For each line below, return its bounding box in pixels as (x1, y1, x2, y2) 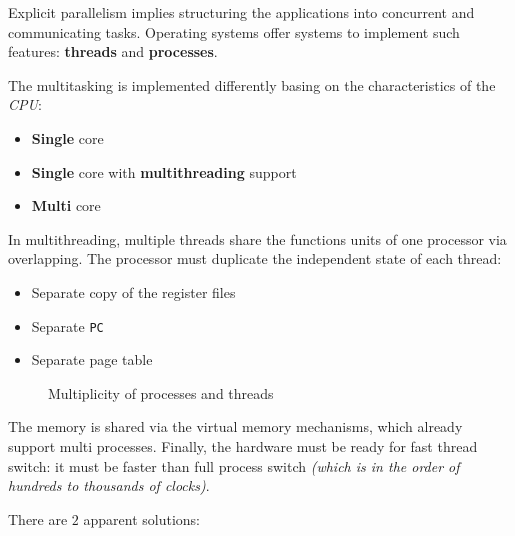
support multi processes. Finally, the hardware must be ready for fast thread (8, 435, 478, 456)
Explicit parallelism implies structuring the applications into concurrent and (8, 2, 475, 22)
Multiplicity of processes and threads (48, 382, 274, 403)
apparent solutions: (83, 508, 200, 529)
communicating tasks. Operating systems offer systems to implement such (8, 21, 460, 42)
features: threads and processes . (8, 41, 218, 62)
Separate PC (31, 315, 104, 336)
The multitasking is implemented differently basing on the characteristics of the (8, 74, 496, 95)
